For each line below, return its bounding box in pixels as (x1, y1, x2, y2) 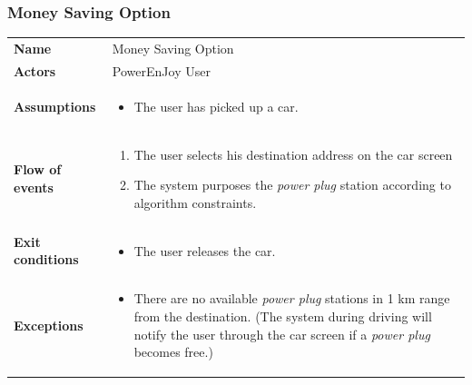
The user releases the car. (133, 241, 276, 260)
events (14, 177, 54, 196)
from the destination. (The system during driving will (133, 306, 432, 325)
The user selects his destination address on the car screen (133, 144, 453, 163)
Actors (14, 61, 56, 80)
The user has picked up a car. (133, 96, 299, 115)
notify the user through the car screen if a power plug (133, 324, 430, 343)
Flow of (14, 160, 62, 179)
